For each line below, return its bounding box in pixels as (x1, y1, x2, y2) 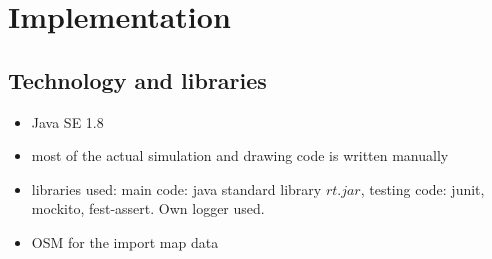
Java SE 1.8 (31, 111, 104, 132)
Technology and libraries (8, 64, 267, 95)
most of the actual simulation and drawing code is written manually (31, 145, 449, 166)
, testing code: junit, (360, 178, 485, 199)
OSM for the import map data (31, 231, 219, 252)
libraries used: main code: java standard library (31, 178, 322, 199)
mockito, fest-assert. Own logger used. (31, 198, 265, 219)
